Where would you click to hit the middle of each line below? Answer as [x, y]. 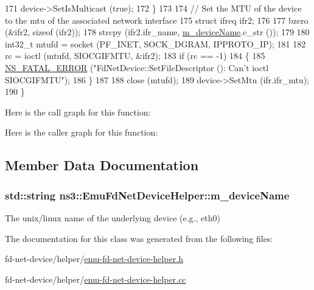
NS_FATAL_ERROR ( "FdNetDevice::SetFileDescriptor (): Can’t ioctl [137, 67]
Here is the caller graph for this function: [82, 132]
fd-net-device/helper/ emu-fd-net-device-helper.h [94, 259]
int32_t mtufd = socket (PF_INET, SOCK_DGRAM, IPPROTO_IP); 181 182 [155, 43]
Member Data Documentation [102, 165]
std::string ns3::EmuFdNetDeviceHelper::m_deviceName [147, 195]
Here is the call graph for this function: [78, 112]
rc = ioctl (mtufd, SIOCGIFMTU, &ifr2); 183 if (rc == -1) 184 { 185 [135, 56]
